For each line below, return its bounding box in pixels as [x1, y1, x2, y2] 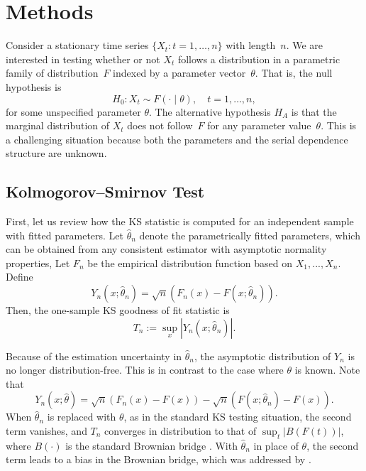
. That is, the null [255, 65, 333, 80]
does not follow [127, 118, 193, 133]
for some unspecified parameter [6, 104, 141, 119]
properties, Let [6, 255, 70, 270]
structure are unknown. [6, 146, 107, 161]
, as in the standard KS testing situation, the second [123, 409, 352, 424]
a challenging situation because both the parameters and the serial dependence [6, 131, 348, 146]
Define [6, 269, 33, 284]
